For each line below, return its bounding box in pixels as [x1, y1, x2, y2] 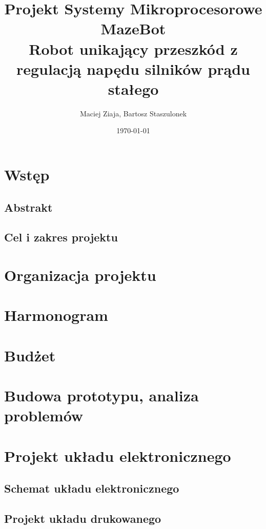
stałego [108, 78, 159, 99]
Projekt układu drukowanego [4, 511, 161, 526]
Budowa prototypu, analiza [4, 385, 199, 406]
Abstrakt [4, 199, 53, 215]
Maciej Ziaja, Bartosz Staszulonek [79, 108, 187, 118]
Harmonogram [4, 304, 108, 325]
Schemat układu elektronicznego [4, 480, 179, 496]
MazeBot [100, 18, 166, 39]
